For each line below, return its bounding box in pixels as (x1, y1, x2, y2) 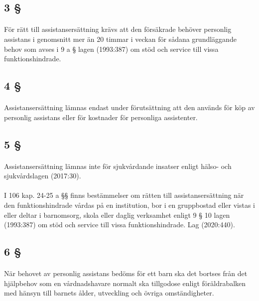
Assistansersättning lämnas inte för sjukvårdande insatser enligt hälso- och (4, 160, 232, 171)
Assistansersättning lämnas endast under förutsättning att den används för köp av (4, 102, 255, 113)
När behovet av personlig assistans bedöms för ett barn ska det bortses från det (4, 268, 248, 279)
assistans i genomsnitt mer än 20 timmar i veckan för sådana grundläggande (4, 33, 237, 44)
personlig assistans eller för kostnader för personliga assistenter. (4, 112, 198, 122)
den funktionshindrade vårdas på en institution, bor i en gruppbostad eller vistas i (4, 200, 255, 210)
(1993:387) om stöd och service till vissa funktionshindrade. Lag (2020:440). (4, 219, 235, 230)
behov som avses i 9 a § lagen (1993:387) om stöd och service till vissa (4, 43, 219, 54)
